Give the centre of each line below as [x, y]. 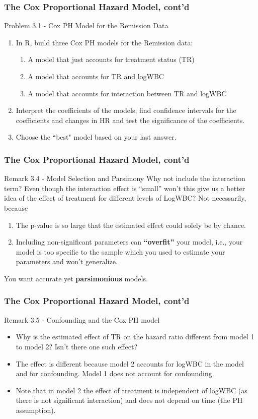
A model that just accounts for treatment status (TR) [111, 59]
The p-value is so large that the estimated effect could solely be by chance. [131, 225]
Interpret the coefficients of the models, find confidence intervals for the [126, 110]
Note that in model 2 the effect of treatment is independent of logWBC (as [132, 390]
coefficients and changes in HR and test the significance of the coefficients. [130, 120]
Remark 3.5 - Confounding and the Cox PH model [82, 319]
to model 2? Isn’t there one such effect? [77, 346]
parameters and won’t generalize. [67, 261]
